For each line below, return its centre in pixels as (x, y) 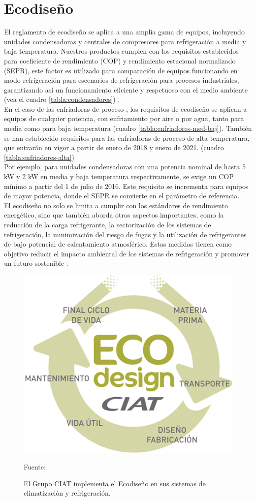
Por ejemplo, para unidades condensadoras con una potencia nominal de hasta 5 (125, 167)
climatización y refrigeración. (67, 493)
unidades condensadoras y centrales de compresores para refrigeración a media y (125, 41)
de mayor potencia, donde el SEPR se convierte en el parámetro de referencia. (122, 196)
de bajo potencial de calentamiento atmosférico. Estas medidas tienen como (118, 244)
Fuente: (35, 467)
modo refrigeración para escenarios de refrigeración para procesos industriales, (122, 80)
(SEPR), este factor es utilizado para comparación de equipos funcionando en (121, 70)
